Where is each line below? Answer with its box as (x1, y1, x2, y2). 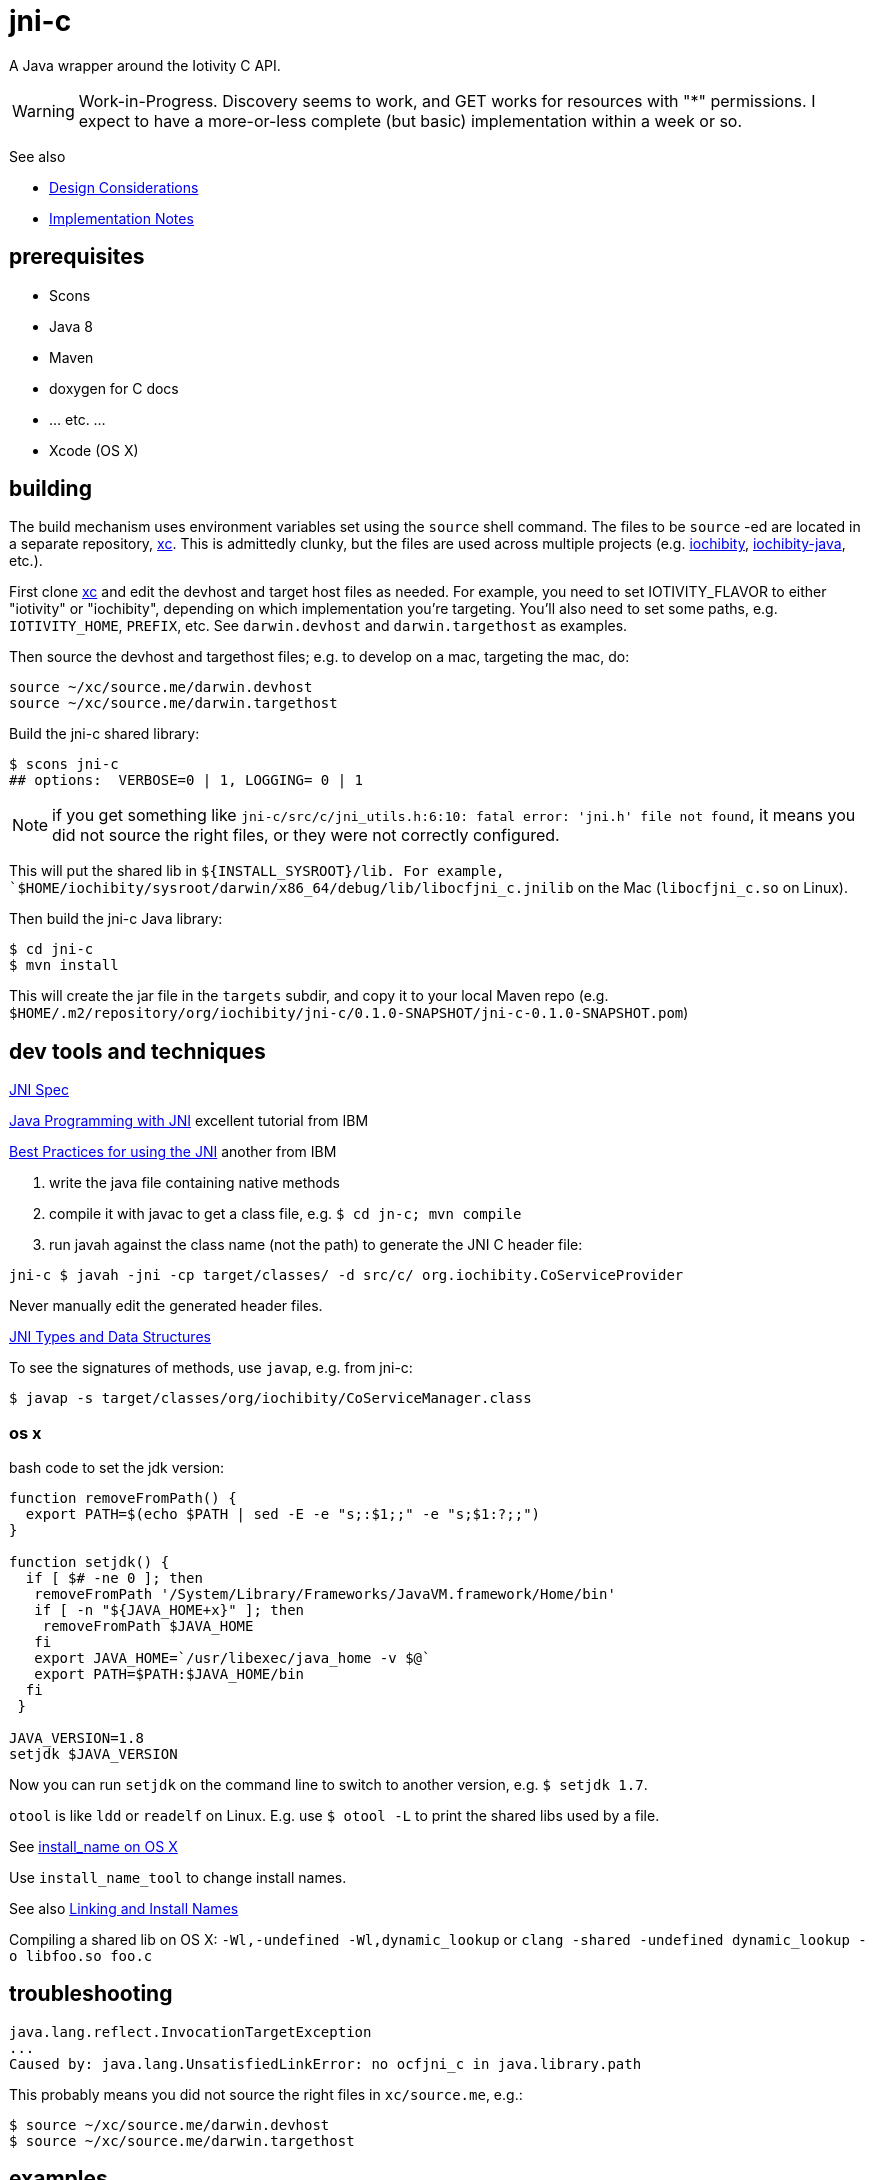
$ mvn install (9, 957, 119, 974)
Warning (12, 100, 75, 121)
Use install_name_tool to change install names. (9, 1869, 347, 1887)
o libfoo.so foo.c (9, 1948, 153, 1965)
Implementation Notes (49, 209, 194, 227)
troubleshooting (9, 1981, 173, 2007)
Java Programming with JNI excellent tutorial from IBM (9, 1112, 369, 1130)
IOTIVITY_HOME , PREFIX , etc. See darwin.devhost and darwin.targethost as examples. (9, 617, 628, 635)
